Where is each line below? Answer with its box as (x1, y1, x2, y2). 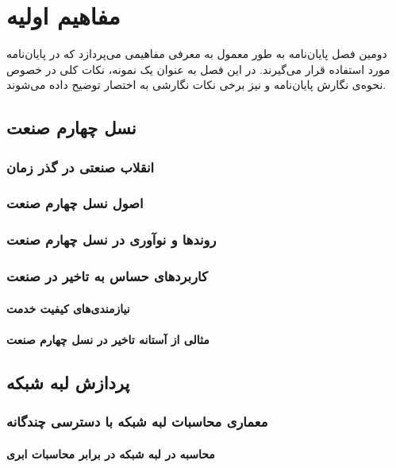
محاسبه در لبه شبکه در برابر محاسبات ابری (6, 445, 215, 462)
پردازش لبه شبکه (6, 369, 130, 394)
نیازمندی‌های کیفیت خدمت (6, 300, 130, 316)
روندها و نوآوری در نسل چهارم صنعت (6, 230, 217, 249)
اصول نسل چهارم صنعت (6, 193, 144, 213)
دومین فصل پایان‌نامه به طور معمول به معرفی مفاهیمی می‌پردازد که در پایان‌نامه (6, 45, 387, 62)
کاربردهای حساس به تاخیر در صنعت (6, 266, 208, 286)
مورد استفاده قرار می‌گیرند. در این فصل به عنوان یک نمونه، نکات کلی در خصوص (6, 60, 390, 77)
